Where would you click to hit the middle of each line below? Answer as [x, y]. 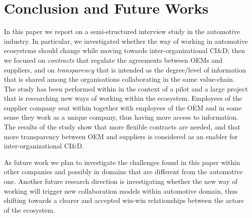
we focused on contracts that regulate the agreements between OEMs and [113, 60]
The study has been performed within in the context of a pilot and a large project [126, 88]
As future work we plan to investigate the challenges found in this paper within [122, 162]
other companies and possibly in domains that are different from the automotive [123, 172]
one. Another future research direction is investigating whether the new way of [121, 181]
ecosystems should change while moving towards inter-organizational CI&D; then [125, 50]
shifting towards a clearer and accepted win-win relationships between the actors [124, 200]
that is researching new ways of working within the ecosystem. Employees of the [123, 98]
